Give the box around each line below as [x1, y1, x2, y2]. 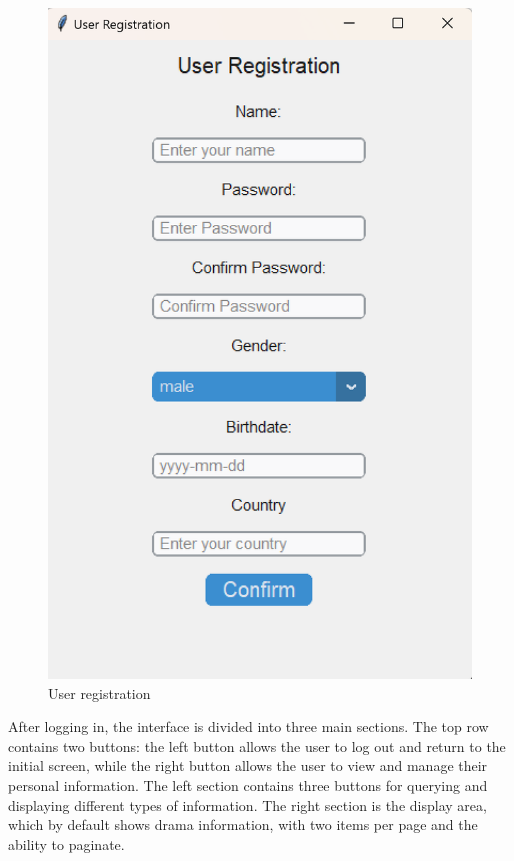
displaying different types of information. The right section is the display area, [8, 794, 487, 815]
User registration [48, 682, 151, 703]
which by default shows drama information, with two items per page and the [8, 814, 478, 835]
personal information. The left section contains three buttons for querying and [8, 775, 488, 796]
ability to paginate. [8, 833, 125, 854]
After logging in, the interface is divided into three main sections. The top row [8, 716, 489, 737]
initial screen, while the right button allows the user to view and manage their [8, 755, 488, 776]
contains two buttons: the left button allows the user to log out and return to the [8, 735, 506, 756]
